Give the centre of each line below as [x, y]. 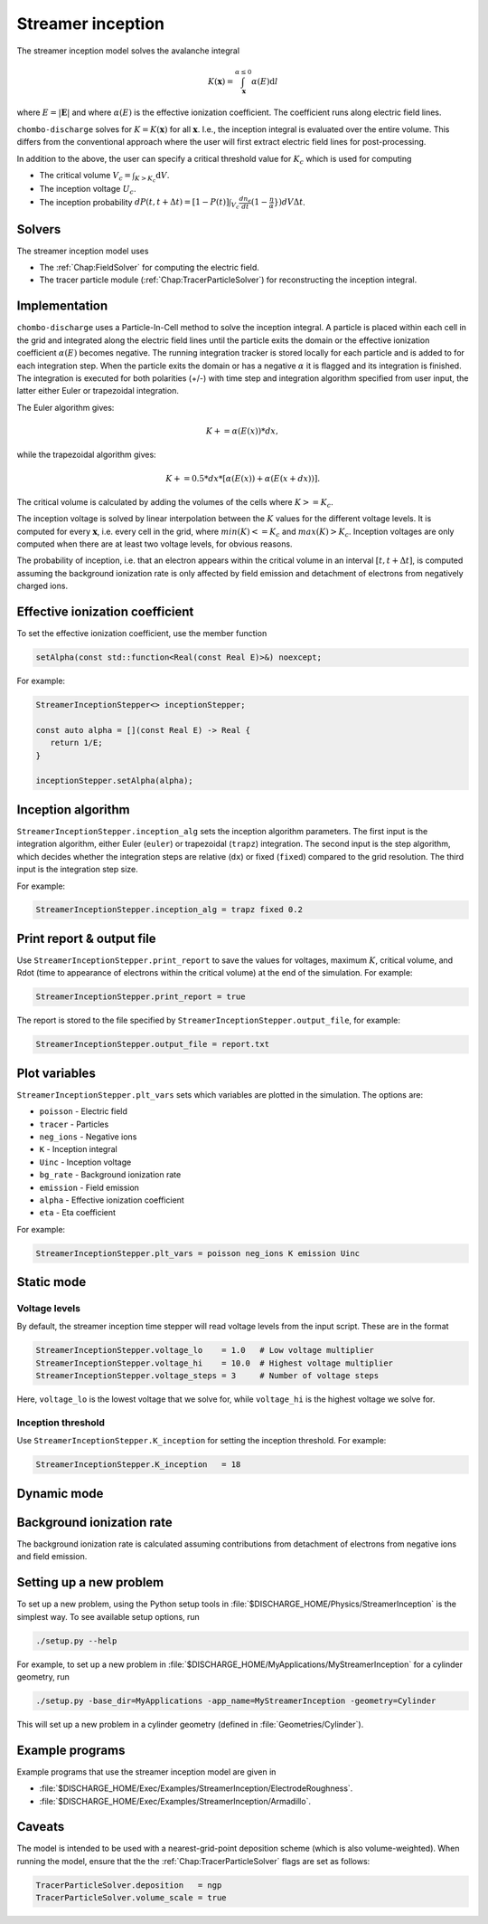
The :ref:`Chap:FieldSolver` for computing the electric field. [149, 268]
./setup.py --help [76, 1641]
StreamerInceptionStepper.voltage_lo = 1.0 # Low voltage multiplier [205, 1350]
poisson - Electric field [84, 1111]
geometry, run [43, 1676]
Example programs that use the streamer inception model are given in [146, 1772]
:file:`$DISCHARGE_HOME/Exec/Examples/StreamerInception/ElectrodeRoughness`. [196, 1788]
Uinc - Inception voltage [85, 1162]
